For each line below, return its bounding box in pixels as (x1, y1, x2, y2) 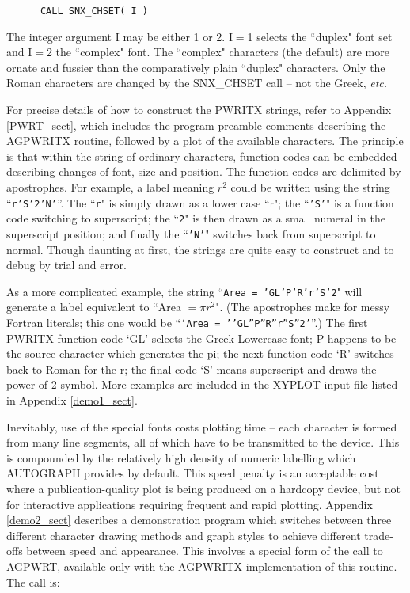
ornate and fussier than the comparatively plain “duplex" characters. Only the (6, 59, 385, 75)
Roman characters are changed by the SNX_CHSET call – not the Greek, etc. (6, 74, 388, 91)
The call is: (6, 573, 60, 590)
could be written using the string (230, 179, 390, 195)
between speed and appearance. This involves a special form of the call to (26, 542, 383, 559)
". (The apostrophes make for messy (215, 298, 390, 315)
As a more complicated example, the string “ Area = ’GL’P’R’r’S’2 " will (6, 283, 363, 299)
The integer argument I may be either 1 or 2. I (6, 28, 233, 44)
